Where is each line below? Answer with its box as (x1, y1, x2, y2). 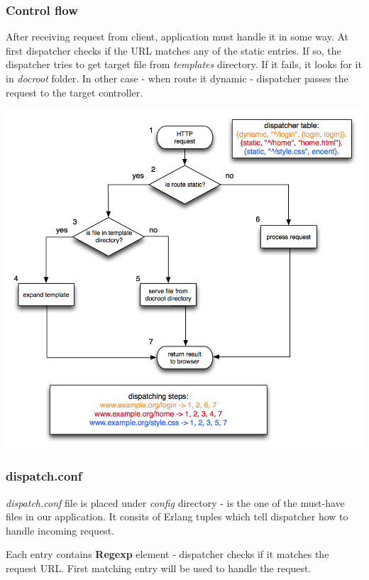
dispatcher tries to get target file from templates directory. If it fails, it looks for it (6, 57, 362, 72)
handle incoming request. (6, 522, 114, 537)
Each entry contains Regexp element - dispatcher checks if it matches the (6, 547, 329, 562)
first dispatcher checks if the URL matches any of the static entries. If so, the (6, 43, 341, 58)
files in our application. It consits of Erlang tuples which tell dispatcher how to (6, 509, 348, 524)
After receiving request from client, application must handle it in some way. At (6, 29, 348, 44)
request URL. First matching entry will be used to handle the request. (6, 561, 312, 576)
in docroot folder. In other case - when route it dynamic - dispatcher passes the (6, 71, 348, 85)
